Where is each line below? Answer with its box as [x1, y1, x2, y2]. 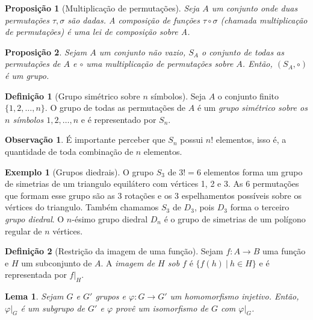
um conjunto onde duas [211, 2, 298, 14]
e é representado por [81, 113, 156, 125]
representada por [5, 268, 67, 281]
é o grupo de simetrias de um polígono [164, 212, 306, 225]
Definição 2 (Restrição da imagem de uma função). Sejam [5, 245, 223, 257]
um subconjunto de [21, 256, 92, 269]
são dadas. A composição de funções [67, 13, 200, 26]
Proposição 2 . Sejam [5, 45, 87, 58]
